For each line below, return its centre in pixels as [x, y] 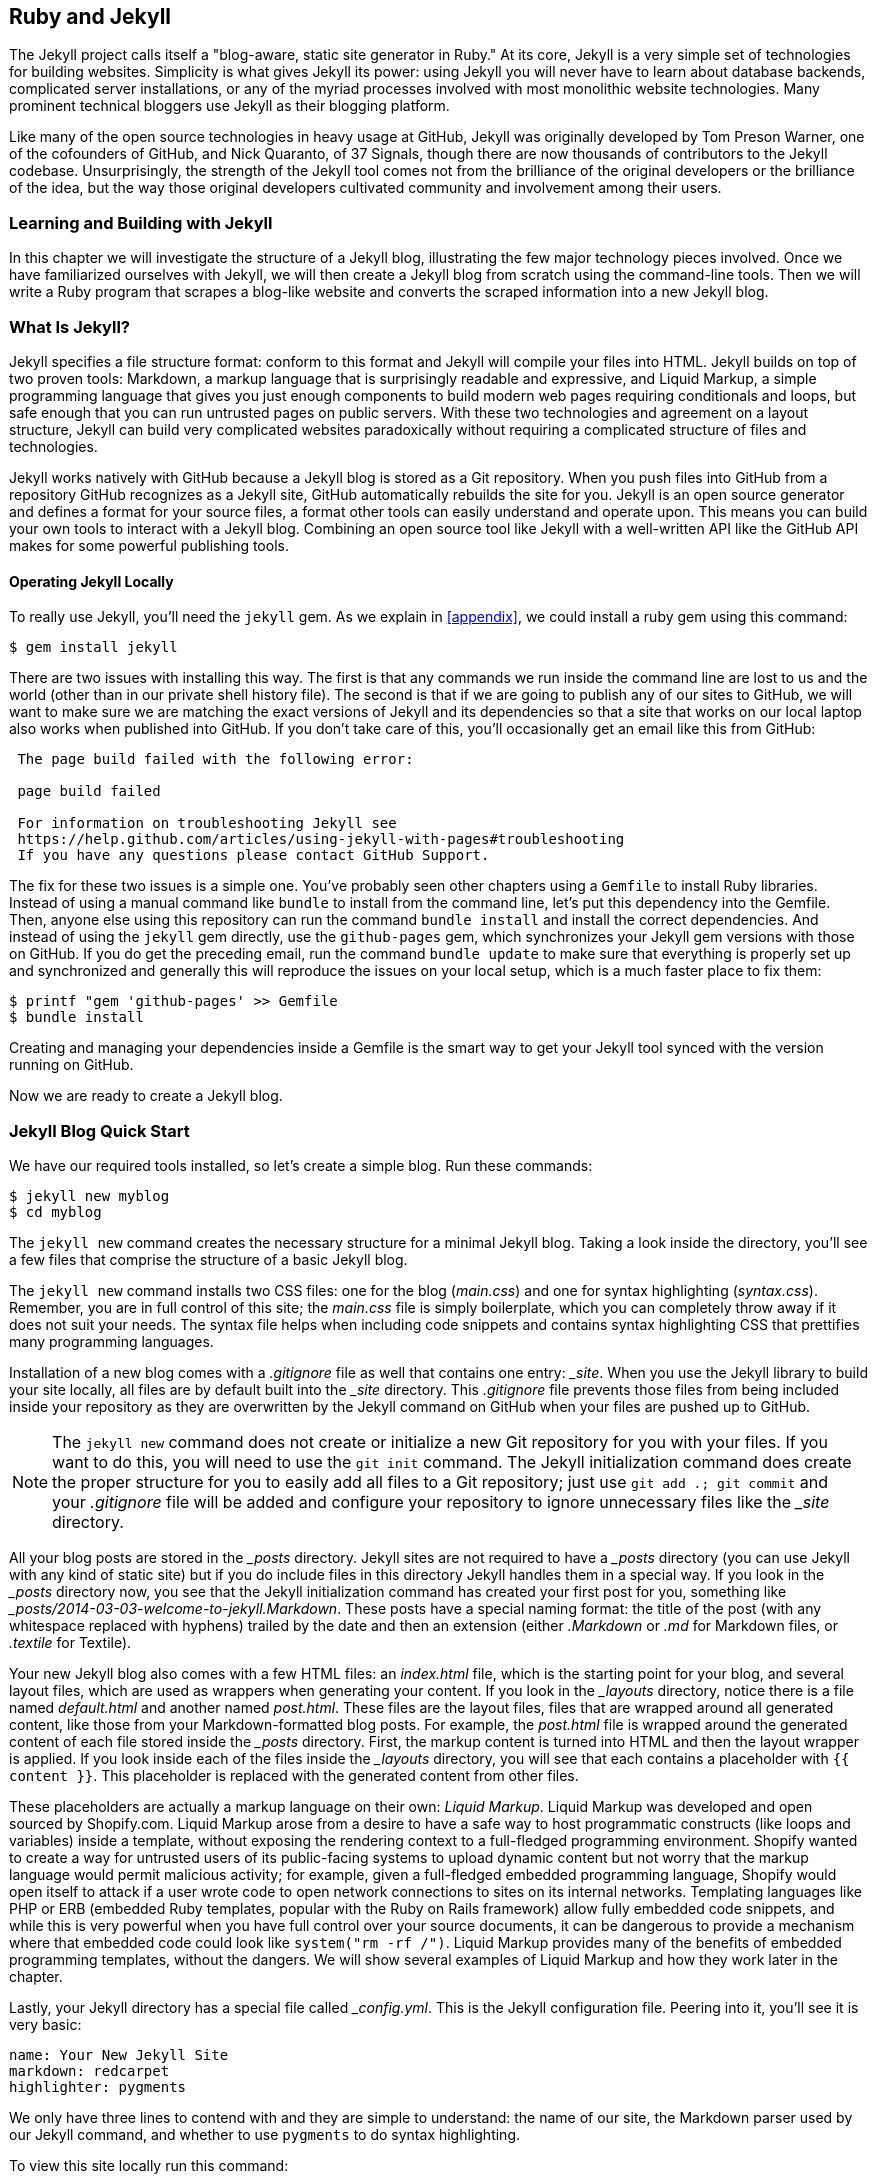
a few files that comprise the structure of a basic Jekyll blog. [208, 1259]
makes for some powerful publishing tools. [149, 545]
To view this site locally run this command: [149, 2165]
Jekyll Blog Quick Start [99, 1130]
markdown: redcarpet [89, 2070]
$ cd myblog [55, 1211]
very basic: [45, 2024]
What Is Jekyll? [69, 326]
